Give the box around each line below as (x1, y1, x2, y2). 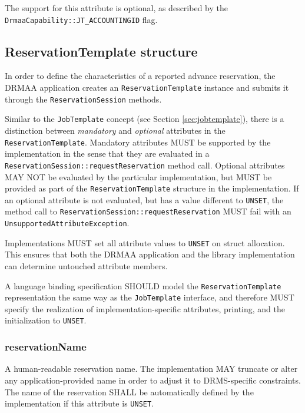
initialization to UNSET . (5, 314, 87, 326)
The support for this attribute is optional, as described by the (5, 2, 228, 14)
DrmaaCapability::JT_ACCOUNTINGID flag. (5, 13, 158, 25)
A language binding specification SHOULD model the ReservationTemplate (5, 279, 281, 292)
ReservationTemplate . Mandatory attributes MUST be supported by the (5, 136, 271, 148)
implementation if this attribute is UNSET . (5, 397, 154, 409)
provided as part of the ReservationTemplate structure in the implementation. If (5, 182, 299, 194)
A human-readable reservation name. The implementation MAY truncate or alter (5, 362, 298, 375)
